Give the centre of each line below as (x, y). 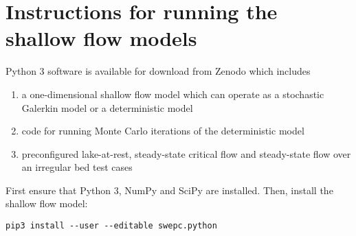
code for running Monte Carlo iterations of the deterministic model (163, 131)
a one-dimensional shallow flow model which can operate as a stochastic (173, 94)
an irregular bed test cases (77, 167)
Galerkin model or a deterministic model (107, 107)
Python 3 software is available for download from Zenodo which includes (158, 71)
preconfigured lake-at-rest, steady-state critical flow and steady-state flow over (186, 153)
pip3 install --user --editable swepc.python (111, 226)
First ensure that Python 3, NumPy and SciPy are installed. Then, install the (169, 190)
